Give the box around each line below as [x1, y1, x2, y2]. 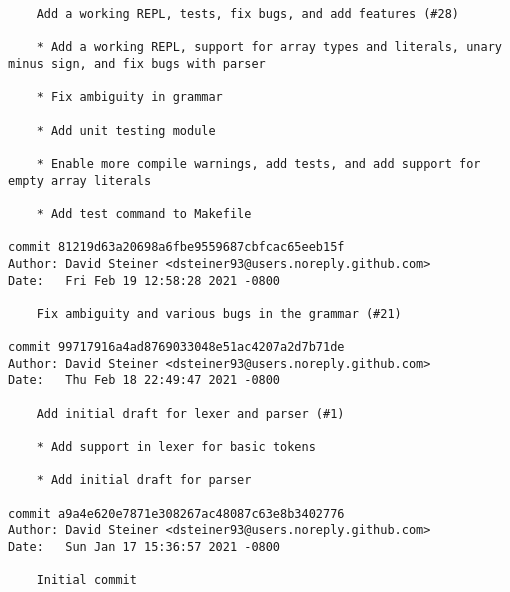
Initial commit [36, 573, 137, 588]
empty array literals [8, 173, 152, 188]
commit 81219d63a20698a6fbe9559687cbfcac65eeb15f [8, 240, 345, 255]
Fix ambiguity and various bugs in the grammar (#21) [36, 306, 402, 321]
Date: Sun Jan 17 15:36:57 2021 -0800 [8, 540, 281, 554]
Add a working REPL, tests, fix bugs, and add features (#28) [36, 7, 460, 21]
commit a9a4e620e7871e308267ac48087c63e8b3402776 [8, 506, 345, 521]
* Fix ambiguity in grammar [36, 90, 223, 105]
